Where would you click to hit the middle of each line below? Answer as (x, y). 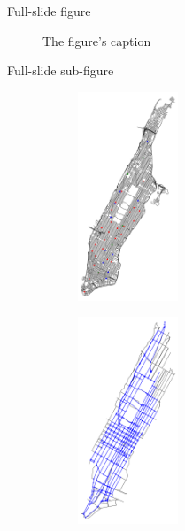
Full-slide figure (49, 11)
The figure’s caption (97, 40)
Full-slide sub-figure (61, 70)
